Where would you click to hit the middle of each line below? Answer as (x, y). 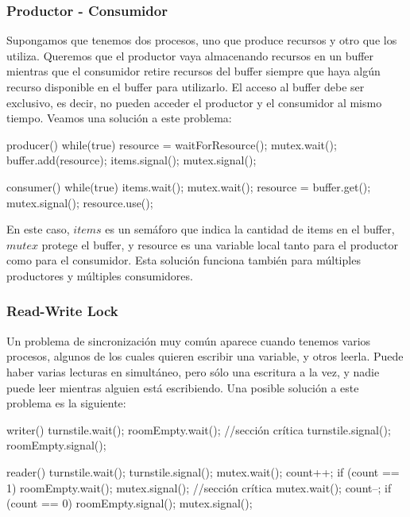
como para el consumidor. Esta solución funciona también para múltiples (184, 260)
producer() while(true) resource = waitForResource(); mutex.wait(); (172, 144)
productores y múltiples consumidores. (100, 275)
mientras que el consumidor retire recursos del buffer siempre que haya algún (193, 71)
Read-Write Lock (62, 311)
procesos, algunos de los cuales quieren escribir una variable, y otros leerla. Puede (205, 356)
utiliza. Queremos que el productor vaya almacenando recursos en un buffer (190, 55)
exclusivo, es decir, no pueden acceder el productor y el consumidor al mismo (194, 102)
